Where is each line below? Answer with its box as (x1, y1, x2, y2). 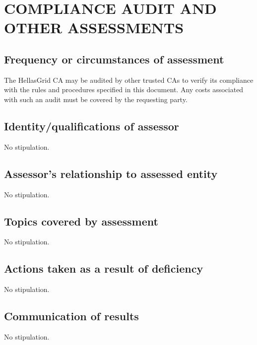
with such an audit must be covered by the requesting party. (4, 94, 188, 104)
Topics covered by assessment (4, 213, 158, 229)
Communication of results (4, 308, 139, 324)
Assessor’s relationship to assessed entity (4, 166, 218, 181)
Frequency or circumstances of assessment (4, 51, 224, 66)
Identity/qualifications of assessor (4, 118, 179, 133)
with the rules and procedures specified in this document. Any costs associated (4, 84, 244, 95)
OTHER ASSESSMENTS (4, 17, 184, 38)
